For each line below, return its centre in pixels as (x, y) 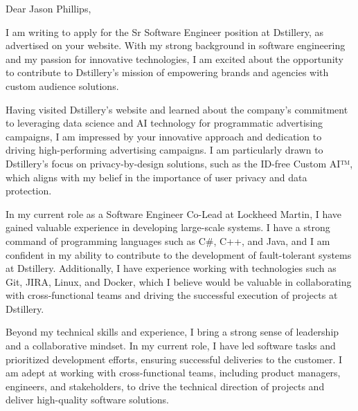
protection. (29, 191)
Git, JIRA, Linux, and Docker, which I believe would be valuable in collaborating (179, 281)
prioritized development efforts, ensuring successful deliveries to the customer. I (174, 359)
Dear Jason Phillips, (48, 8)
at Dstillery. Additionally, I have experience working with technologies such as (171, 268)
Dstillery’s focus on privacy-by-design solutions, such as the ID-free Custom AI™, (179, 163)
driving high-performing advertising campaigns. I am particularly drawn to (164, 150)
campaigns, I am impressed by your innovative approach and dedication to (164, 136)
